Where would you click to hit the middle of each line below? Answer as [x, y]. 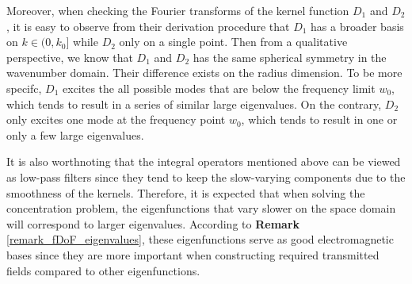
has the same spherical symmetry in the [290, 57]
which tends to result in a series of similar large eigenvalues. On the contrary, [194, 104]
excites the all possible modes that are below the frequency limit [219, 88]
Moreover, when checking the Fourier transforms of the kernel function [178, 10]
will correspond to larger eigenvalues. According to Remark [153, 223]
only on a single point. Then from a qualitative [233, 42]
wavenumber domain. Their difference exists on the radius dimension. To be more [204, 73]
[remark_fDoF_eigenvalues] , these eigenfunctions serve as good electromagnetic [200, 239]
